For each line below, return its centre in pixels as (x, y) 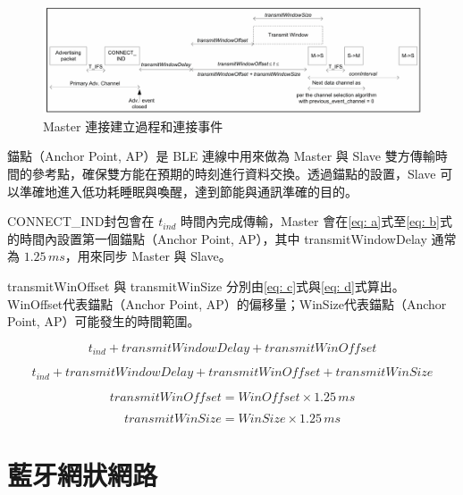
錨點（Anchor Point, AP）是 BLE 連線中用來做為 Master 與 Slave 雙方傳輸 (221, 156)
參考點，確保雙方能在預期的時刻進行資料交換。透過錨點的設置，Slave (234, 174)
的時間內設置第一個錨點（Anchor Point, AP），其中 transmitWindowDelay (217, 238)
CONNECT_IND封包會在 (81, 221)
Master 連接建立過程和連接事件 (133, 126)
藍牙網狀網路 (83, 474)
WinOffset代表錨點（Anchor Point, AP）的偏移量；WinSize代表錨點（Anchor (227, 303)
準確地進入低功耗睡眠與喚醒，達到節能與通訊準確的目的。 (188, 191)
